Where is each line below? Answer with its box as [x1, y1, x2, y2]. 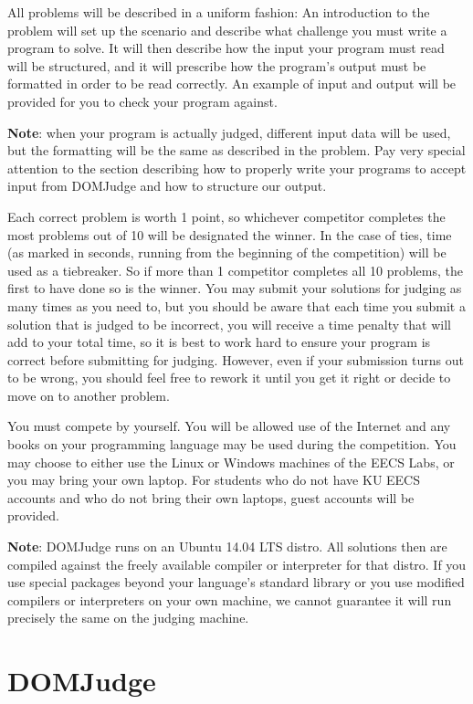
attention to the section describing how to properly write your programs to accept [7, 158, 467, 177]
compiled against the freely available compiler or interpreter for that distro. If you [7, 554, 467, 573]
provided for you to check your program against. [7, 91, 278, 110]
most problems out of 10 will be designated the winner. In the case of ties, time [7, 225, 452, 244]
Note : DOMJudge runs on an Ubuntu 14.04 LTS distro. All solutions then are [7, 537, 447, 556]
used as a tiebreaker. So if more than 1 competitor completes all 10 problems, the [7, 260, 464, 279]
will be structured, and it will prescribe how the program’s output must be [7, 56, 426, 75]
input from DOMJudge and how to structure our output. [7, 176, 327, 195]
